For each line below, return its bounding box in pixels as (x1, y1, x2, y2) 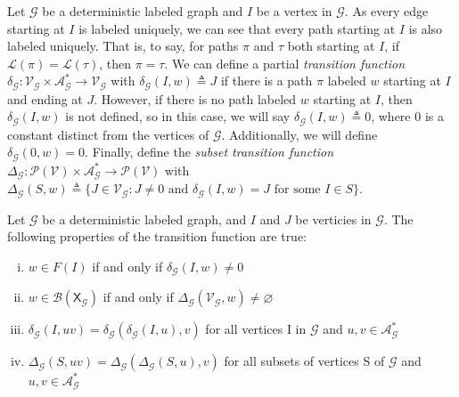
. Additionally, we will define (221, 125, 378, 143)
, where (371, 107, 411, 126)
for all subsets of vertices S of (224, 352, 385, 370)
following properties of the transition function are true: (7, 227, 307, 246)
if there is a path (220, 71, 313, 90)
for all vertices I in (205, 320, 307, 338)
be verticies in (295, 209, 372, 228)
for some (274, 183, 321, 197)
